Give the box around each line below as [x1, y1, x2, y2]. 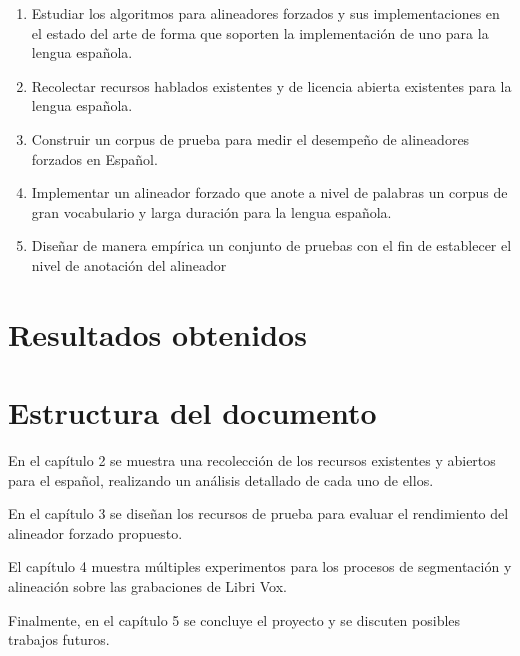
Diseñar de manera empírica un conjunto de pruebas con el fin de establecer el [31, 235, 512, 256]
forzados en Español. [31, 148, 158, 169]
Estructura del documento [8, 392, 377, 433]
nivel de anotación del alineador [31, 254, 227, 275]
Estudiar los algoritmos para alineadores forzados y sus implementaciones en [31, 3, 500, 23]
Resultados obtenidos [8, 313, 307, 354]
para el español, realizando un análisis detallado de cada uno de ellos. [8, 469, 434, 490]
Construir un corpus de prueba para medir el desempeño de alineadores [31, 128, 470, 149]
